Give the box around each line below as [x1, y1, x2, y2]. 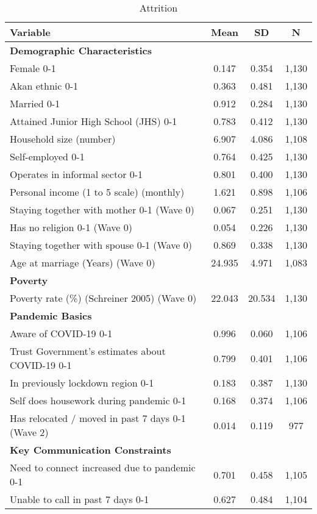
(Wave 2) [10, 425, 49, 439]
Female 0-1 [10, 61, 56, 75]
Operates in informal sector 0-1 [10, 167, 143, 181]
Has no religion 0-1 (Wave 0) [10, 220, 133, 234]
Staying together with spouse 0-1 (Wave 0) [10, 238, 192, 252]
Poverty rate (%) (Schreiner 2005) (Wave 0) [10, 291, 197, 305]
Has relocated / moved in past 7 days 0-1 [10, 411, 186, 425]
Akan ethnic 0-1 [10, 79, 79, 93]
